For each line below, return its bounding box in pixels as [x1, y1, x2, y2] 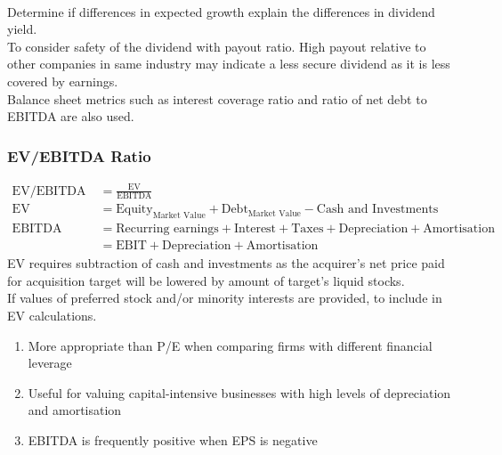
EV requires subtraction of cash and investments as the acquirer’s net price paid [7, 254, 445, 272]
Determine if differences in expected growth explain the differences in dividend [7, 2, 435, 20]
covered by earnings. [7, 71, 118, 90]
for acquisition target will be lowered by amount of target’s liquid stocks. [7, 271, 405, 289]
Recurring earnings [116, 223, 219, 236]
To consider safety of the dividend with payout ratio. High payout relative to [7, 37, 426, 55]
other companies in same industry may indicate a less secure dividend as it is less [7, 54, 450, 73]
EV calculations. [7, 306, 97, 325]
